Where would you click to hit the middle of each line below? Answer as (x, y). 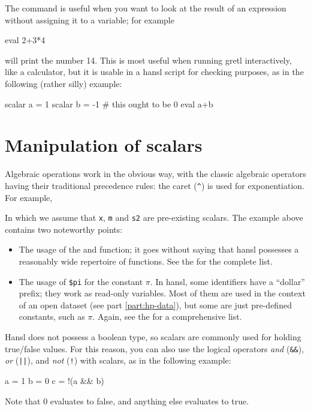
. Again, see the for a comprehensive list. (167, 316)
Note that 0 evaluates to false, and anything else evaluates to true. (127, 400)
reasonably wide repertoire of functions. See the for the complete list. (146, 261)
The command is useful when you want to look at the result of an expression (146, 8)
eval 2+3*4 (25, 40)
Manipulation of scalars (104, 145)
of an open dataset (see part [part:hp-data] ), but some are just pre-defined (155, 304)
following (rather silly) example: (64, 83)
